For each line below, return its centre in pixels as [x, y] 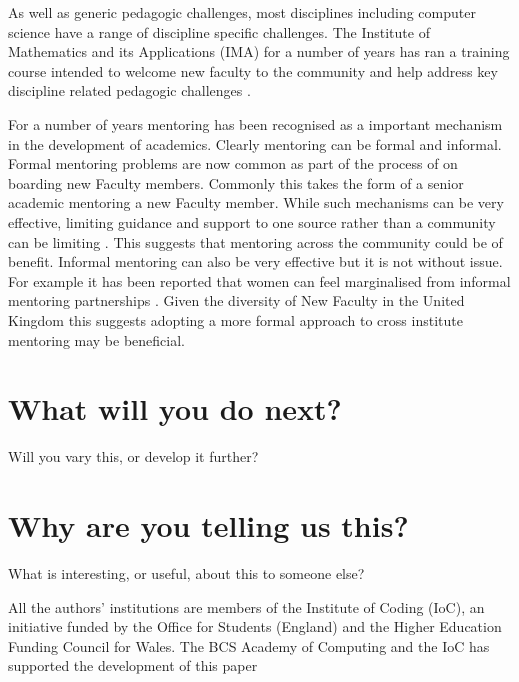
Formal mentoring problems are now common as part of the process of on [233, 163]
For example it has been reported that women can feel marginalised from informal [259, 280]
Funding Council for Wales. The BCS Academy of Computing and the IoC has [249, 645]
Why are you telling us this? [208, 525]
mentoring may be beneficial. [96, 339]
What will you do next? [175, 408]
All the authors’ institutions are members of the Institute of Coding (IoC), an [246, 606]
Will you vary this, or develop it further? [133, 456]
